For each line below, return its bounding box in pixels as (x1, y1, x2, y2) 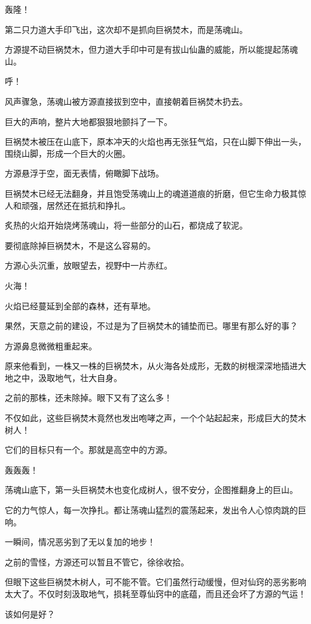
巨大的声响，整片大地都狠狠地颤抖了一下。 (5, 115, 172, 127)
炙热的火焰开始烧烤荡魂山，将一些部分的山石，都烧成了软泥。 (5, 219, 248, 232)
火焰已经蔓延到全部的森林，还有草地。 (5, 299, 155, 312)
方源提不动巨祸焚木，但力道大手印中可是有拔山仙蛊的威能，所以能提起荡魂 (5, 43, 298, 56)
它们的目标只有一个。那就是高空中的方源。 (5, 443, 172, 456)
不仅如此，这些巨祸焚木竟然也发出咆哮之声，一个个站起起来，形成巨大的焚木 (5, 412, 306, 424)
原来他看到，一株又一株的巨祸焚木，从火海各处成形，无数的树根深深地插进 (5, 360, 298, 372)
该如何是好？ (5, 607, 55, 620)
